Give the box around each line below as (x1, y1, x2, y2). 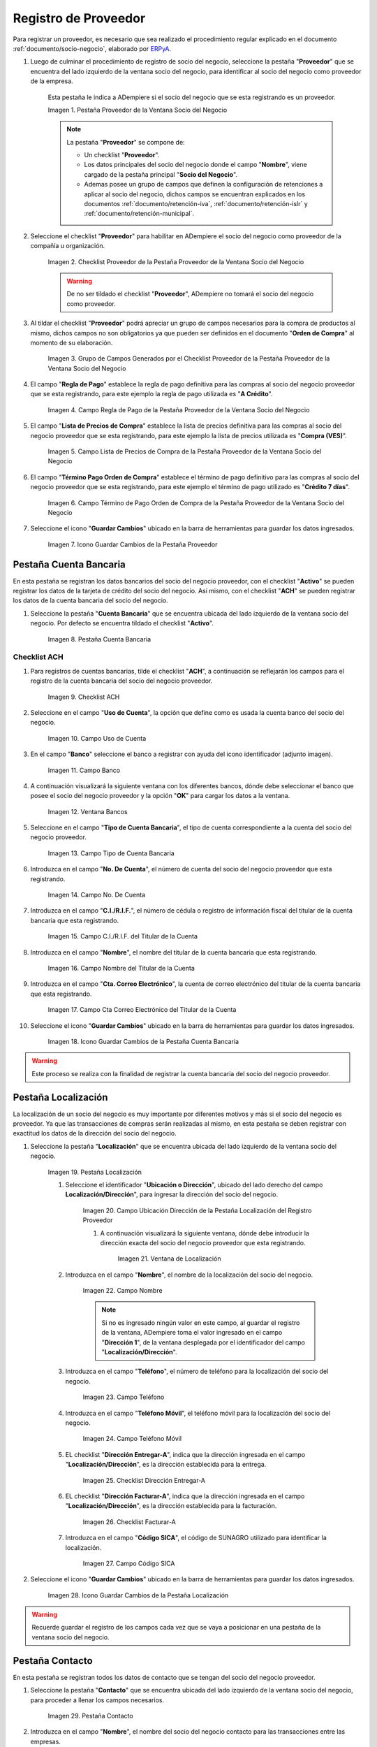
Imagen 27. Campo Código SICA (82, 1559, 175, 1567)
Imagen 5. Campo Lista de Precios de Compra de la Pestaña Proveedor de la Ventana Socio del (47, 447, 322, 456)
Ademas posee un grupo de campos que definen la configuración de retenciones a (84, 180, 323, 189)
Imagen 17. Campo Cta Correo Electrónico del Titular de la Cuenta (47, 1006, 237, 1014)
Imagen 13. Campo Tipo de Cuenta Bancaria (47, 849, 175, 857)
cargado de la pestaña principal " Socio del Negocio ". (84, 170, 237, 178)
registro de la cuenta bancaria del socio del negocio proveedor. (30, 676, 213, 685)
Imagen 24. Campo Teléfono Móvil (82, 1435, 182, 1443)
